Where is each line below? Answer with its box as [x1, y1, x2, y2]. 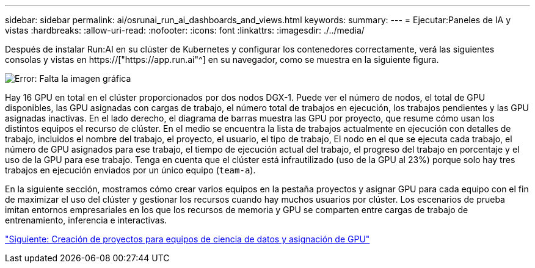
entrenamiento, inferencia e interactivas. [5, 215, 167, 225]
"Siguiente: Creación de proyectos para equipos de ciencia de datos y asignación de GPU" [5, 234, 370, 244]
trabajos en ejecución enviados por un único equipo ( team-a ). [5, 165, 256, 175]
